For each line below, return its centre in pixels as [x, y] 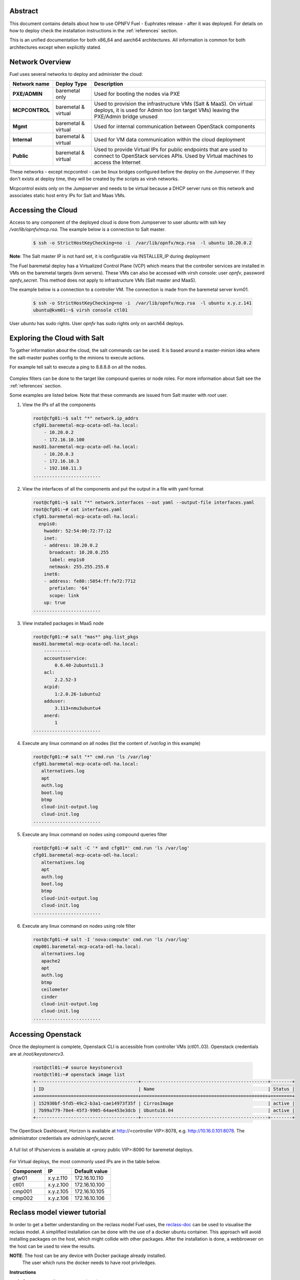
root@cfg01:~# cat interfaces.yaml [78, 510]
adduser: [55, 701]
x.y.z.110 [58, 1178]
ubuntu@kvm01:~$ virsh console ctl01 [80, 310]
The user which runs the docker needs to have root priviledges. [89, 1263]
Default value [91, 1171]
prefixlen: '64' [70, 588]
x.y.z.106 [58, 1198]
